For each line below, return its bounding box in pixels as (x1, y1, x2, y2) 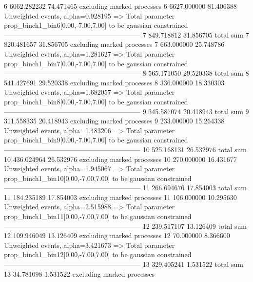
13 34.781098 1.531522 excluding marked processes (4, 268, 155, 279)
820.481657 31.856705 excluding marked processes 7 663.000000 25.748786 (4, 39, 225, 49)
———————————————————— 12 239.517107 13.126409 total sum (4, 221, 247, 231)
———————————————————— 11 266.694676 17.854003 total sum (4, 182, 247, 193)
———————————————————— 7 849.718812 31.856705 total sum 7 (4, 29, 249, 40)
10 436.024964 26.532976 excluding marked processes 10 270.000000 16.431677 (4, 154, 237, 164)
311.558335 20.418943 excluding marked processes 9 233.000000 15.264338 (4, 116, 225, 126)
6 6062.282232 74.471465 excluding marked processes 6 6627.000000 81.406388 (4, 1, 237, 11)
